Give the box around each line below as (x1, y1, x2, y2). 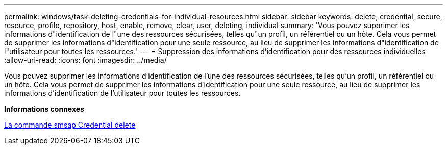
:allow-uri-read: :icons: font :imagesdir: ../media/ (4, 56, 167, 64)
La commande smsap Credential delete (4, 120, 136, 129)
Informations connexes (4, 105, 84, 113)
